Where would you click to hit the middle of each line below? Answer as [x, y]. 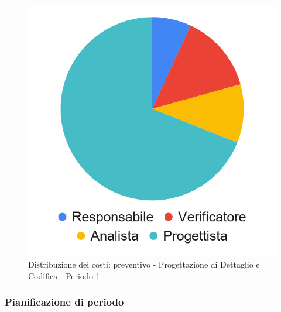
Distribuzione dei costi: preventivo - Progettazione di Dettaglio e [144, 264]
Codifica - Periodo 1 [64, 275]
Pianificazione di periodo [64, 302]
